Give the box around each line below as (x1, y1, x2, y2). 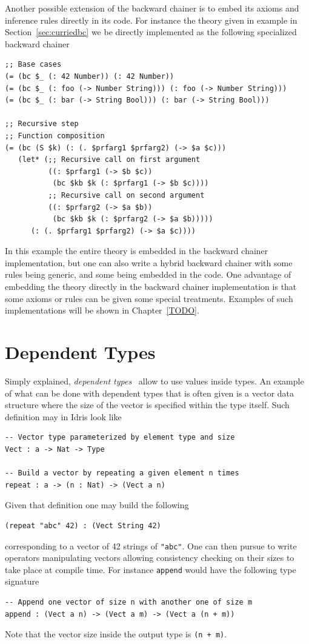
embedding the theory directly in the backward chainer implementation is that (5, 280, 297, 293)
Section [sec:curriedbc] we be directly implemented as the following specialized (5, 25, 297, 38)
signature (5, 575, 39, 588)
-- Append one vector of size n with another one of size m (5, 598, 253, 606)
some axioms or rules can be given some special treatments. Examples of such (5, 292, 293, 304)
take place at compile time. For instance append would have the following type (5, 563, 296, 575)
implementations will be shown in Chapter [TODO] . (5, 304, 199, 317)
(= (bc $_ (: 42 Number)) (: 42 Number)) (5, 72, 174, 81)
